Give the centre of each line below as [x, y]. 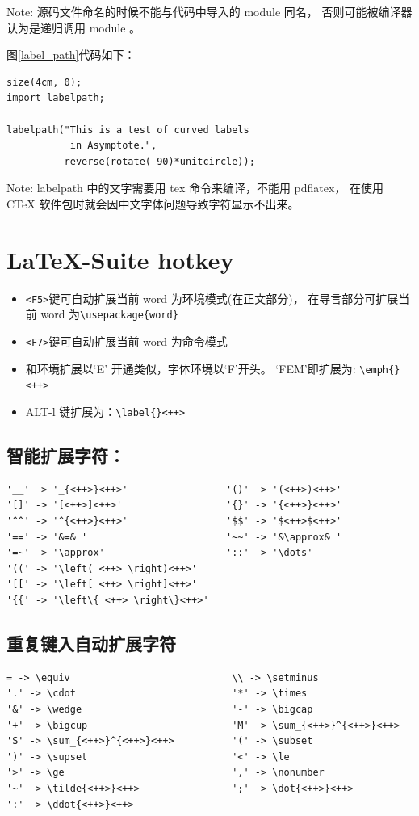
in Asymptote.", [113, 146]
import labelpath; [56, 98]
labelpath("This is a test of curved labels [128, 130]
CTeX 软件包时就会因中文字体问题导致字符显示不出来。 [153, 203]
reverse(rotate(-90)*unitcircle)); [159, 161]
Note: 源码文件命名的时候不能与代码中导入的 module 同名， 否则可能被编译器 [209, 11]
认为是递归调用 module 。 [74, 27]
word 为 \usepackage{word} [109, 314]
